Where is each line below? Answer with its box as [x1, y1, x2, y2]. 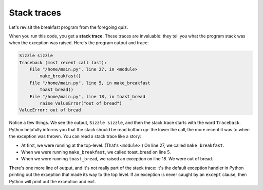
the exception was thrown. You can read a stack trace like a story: [9, 134, 141, 139]
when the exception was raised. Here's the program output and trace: [9, 40, 149, 46]
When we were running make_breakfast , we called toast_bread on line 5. [21, 149, 171, 155]
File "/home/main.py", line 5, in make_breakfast [29, 80, 150, 86]
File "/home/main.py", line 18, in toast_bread [29, 94, 146, 99]
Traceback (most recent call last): [19, 60, 107, 65]
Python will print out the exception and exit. [9, 178, 96, 184]
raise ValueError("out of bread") [39, 101, 122, 106]
